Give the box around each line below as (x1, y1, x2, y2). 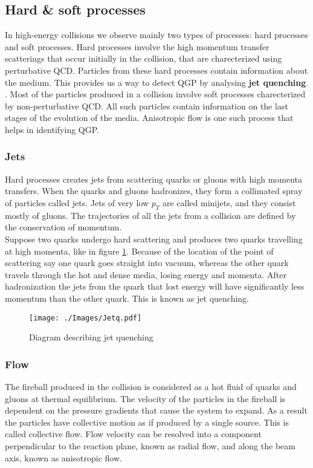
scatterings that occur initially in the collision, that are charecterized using (5, 52, 282, 65)
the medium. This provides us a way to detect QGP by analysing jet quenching (5, 76, 306, 88)
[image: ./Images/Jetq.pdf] (29, 313, 142, 322)
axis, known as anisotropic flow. (5, 451, 122, 464)
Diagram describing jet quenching (29, 331, 153, 343)
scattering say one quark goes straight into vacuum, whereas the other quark (5, 256, 289, 269)
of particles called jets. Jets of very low (5, 196, 149, 209)
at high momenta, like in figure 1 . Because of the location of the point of (5, 244, 274, 257)
